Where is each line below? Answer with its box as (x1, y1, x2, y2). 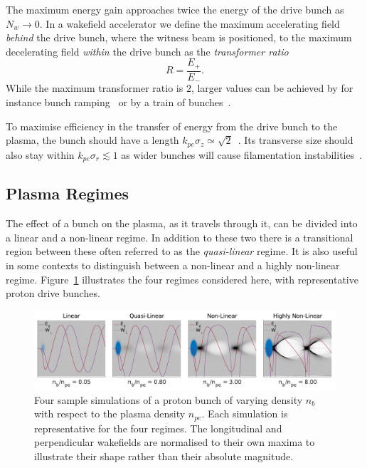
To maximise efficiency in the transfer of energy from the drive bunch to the (6, 118, 338, 133)
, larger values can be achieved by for (191, 80, 353, 95)
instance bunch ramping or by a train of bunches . (6, 94, 231, 109)
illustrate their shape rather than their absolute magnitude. (34, 448, 294, 463)
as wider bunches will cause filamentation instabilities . (121, 147, 363, 162)
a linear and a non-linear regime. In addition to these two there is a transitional (6, 229, 353, 244)
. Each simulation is (201, 406, 288, 421)
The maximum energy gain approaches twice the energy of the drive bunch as (6, 2, 344, 16)
